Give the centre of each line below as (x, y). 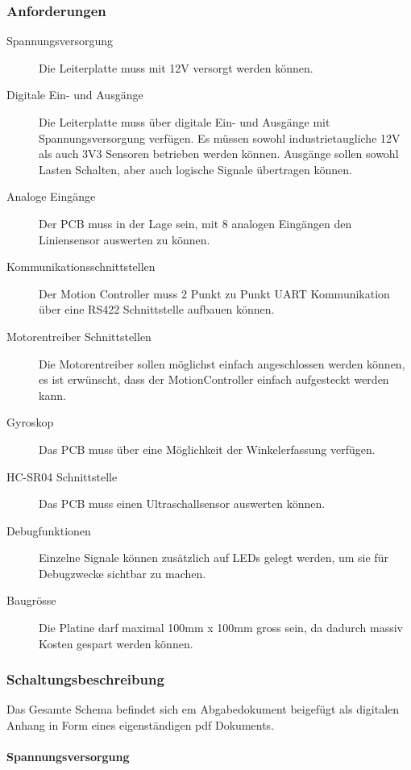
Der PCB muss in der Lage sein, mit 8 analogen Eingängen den (195, 223)
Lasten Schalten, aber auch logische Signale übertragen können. (195, 169)
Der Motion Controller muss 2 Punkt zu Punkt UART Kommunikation (214, 293)
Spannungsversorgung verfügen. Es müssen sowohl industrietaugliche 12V (220, 137)
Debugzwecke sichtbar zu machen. (122, 573)
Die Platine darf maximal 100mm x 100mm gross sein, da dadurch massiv (221, 628)
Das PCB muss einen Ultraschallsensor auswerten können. (182, 504)
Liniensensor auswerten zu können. (125, 239)
